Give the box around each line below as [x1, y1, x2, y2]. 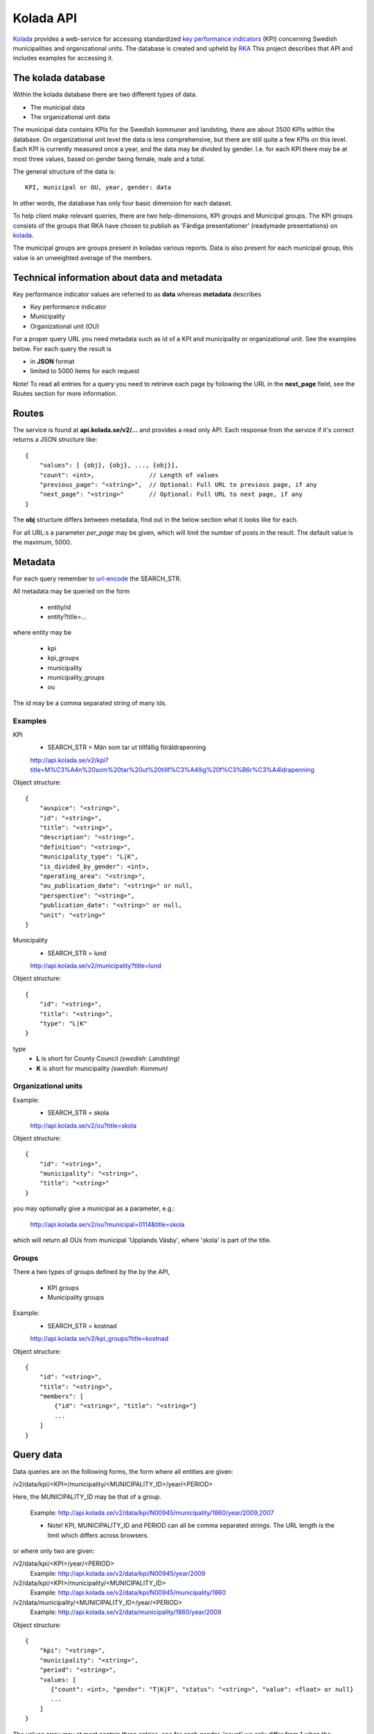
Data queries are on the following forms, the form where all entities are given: [12, 1467, 233, 1475]
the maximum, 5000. [12, 538, 72, 546]
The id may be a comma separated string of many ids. [12, 698, 168, 707]
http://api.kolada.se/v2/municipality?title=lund [30, 961, 162, 970]
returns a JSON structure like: [12, 436, 98, 444]
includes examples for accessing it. [12, 54, 114, 62]
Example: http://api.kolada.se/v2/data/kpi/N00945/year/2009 [30, 1569, 206, 1577]
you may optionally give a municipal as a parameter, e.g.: [12, 1204, 175, 1213]
